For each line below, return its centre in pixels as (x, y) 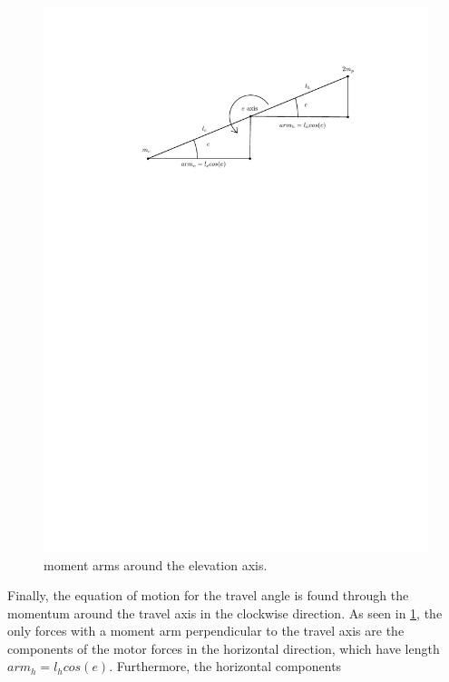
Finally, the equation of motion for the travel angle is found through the (208, 595)
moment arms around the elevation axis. (156, 564)
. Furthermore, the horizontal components (225, 666)
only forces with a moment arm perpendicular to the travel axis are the (206, 631)
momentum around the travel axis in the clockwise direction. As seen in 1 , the (225, 613)
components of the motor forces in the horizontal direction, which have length (224, 648)
